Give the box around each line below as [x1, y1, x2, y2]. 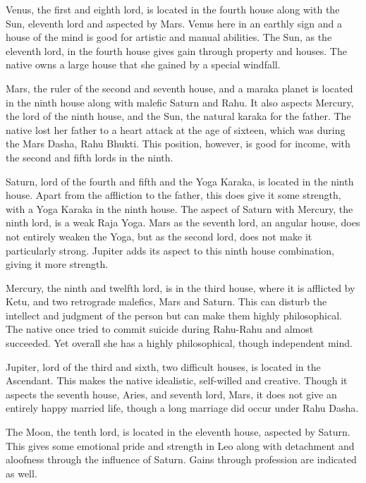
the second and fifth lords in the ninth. [6, 149, 173, 164]
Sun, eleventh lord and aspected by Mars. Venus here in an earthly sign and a [6, 16, 342, 30]
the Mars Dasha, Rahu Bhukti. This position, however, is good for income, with [6, 136, 350, 151]
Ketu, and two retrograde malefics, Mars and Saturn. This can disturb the [6, 294, 327, 309]
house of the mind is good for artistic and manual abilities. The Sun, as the [6, 30, 332, 44]
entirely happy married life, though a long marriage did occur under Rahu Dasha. [6, 401, 359, 415]
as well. [6, 465, 37, 480]
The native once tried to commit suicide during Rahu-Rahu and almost [6, 322, 314, 336]
